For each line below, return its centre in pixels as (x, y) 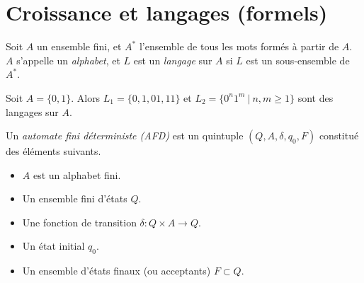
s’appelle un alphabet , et (68, 60)
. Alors (86, 97)
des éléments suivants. (53, 151)
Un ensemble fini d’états (75, 198)
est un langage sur (173, 60)
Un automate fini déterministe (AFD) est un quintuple (125, 135)
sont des (315, 97)
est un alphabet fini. (77, 174)
